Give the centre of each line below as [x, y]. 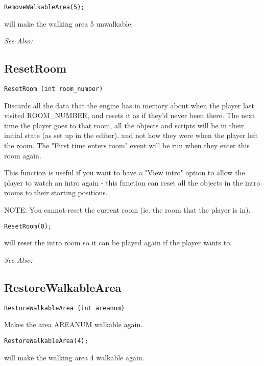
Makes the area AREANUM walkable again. [74, 324]
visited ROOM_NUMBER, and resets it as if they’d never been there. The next [130, 115]
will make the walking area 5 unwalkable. [69, 23]
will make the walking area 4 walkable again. [74, 357]
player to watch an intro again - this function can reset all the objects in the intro [132, 182]
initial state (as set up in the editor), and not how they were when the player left [131, 135]
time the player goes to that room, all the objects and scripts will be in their [124, 125]
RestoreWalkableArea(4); [46, 341]
